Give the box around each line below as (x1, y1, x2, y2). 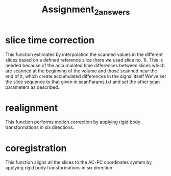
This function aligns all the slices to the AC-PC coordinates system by (5, 159, 152, 165)
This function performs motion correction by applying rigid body (5, 119, 141, 125)
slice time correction (5, 34, 94, 46)
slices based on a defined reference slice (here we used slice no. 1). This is (5, 56, 163, 63)
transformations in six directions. (5, 124, 75, 130)
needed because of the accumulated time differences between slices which (5, 62, 165, 68)
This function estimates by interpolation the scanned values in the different (5, 51, 163, 57)
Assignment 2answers (41, 4, 130, 17)
